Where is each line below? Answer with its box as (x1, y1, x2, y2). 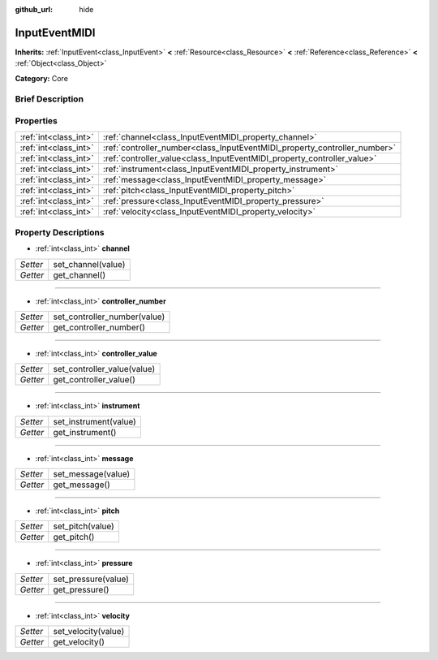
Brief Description (15, 93, 84, 105)
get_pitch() (53, 532, 95, 543)
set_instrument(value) (53, 416, 137, 427)
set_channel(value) (53, 258, 126, 270)
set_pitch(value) (53, 520, 115, 532)
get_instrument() (53, 426, 117, 438)
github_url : (15, 5, 53, 14)
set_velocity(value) (53, 626, 125, 637)
